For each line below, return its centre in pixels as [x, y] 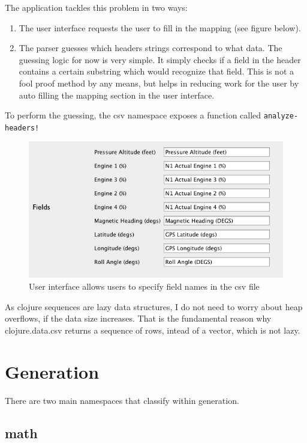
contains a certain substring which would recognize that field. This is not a [156, 71]
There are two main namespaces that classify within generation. [122, 400]
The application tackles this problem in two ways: [96, 7]
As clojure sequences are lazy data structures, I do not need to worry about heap [154, 306]
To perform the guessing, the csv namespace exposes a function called [133, 115]
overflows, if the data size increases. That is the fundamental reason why [138, 318]
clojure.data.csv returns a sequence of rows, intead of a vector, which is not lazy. [153, 330]
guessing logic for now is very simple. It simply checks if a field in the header [160, 59]
